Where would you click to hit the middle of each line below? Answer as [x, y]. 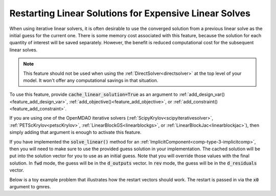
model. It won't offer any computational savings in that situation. [91, 80]
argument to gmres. [30, 186]
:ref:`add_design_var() [202, 95]
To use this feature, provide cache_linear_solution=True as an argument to [94, 95]
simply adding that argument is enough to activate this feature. [75, 132]
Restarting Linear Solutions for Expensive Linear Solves [130, 13]
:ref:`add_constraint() [195, 101]
